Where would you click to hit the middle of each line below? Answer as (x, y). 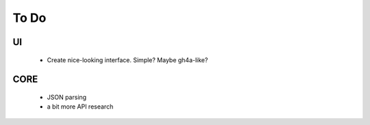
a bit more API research (80, 107)
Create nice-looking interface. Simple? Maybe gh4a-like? (127, 60)
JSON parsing (67, 97)
